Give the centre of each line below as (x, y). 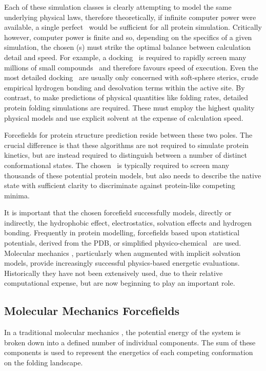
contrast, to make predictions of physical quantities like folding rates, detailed (126, 97)
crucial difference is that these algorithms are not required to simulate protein (126, 145)
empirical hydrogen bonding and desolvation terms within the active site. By (125, 87)
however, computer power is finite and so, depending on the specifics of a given (128, 37)
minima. (17, 195)
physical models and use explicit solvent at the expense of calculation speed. (124, 117)
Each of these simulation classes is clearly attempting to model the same (118, 7)
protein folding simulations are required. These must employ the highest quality (129, 107)
